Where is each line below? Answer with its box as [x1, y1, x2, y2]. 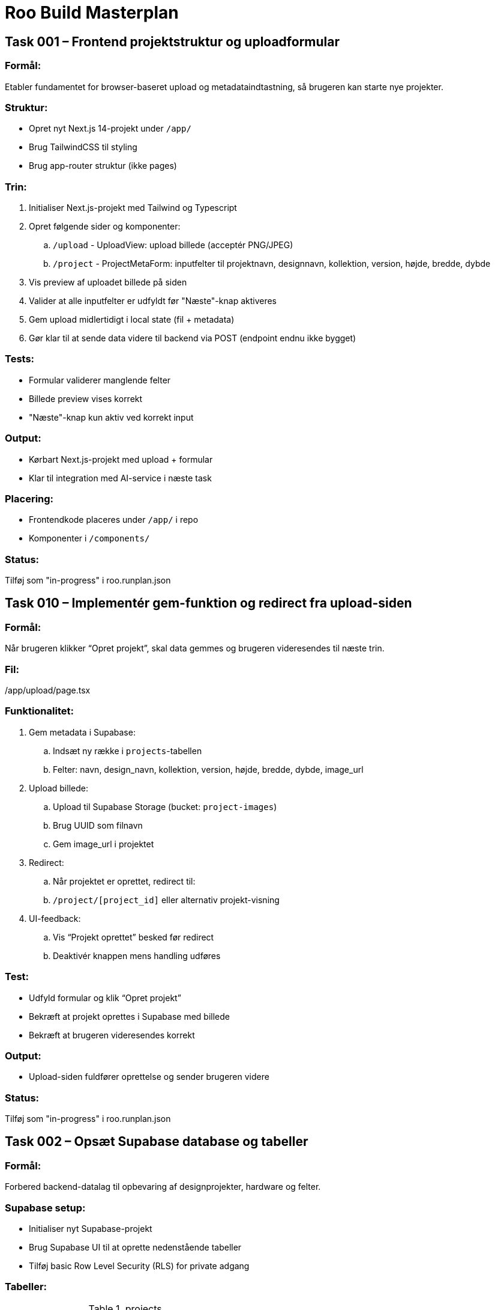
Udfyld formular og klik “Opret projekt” [29, 992, 181, 1003]
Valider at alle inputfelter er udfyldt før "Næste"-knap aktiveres [29, 296, 277, 306]
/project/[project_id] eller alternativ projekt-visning [53, 894, 280, 905]
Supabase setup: [5, 1201, 86, 1214]
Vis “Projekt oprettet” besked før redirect [53, 931, 214, 942]
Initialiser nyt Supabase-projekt [29, 1223, 152, 1234]
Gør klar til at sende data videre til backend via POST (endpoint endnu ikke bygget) [29, 333, 356, 344]
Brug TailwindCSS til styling [29, 142, 137, 153]
